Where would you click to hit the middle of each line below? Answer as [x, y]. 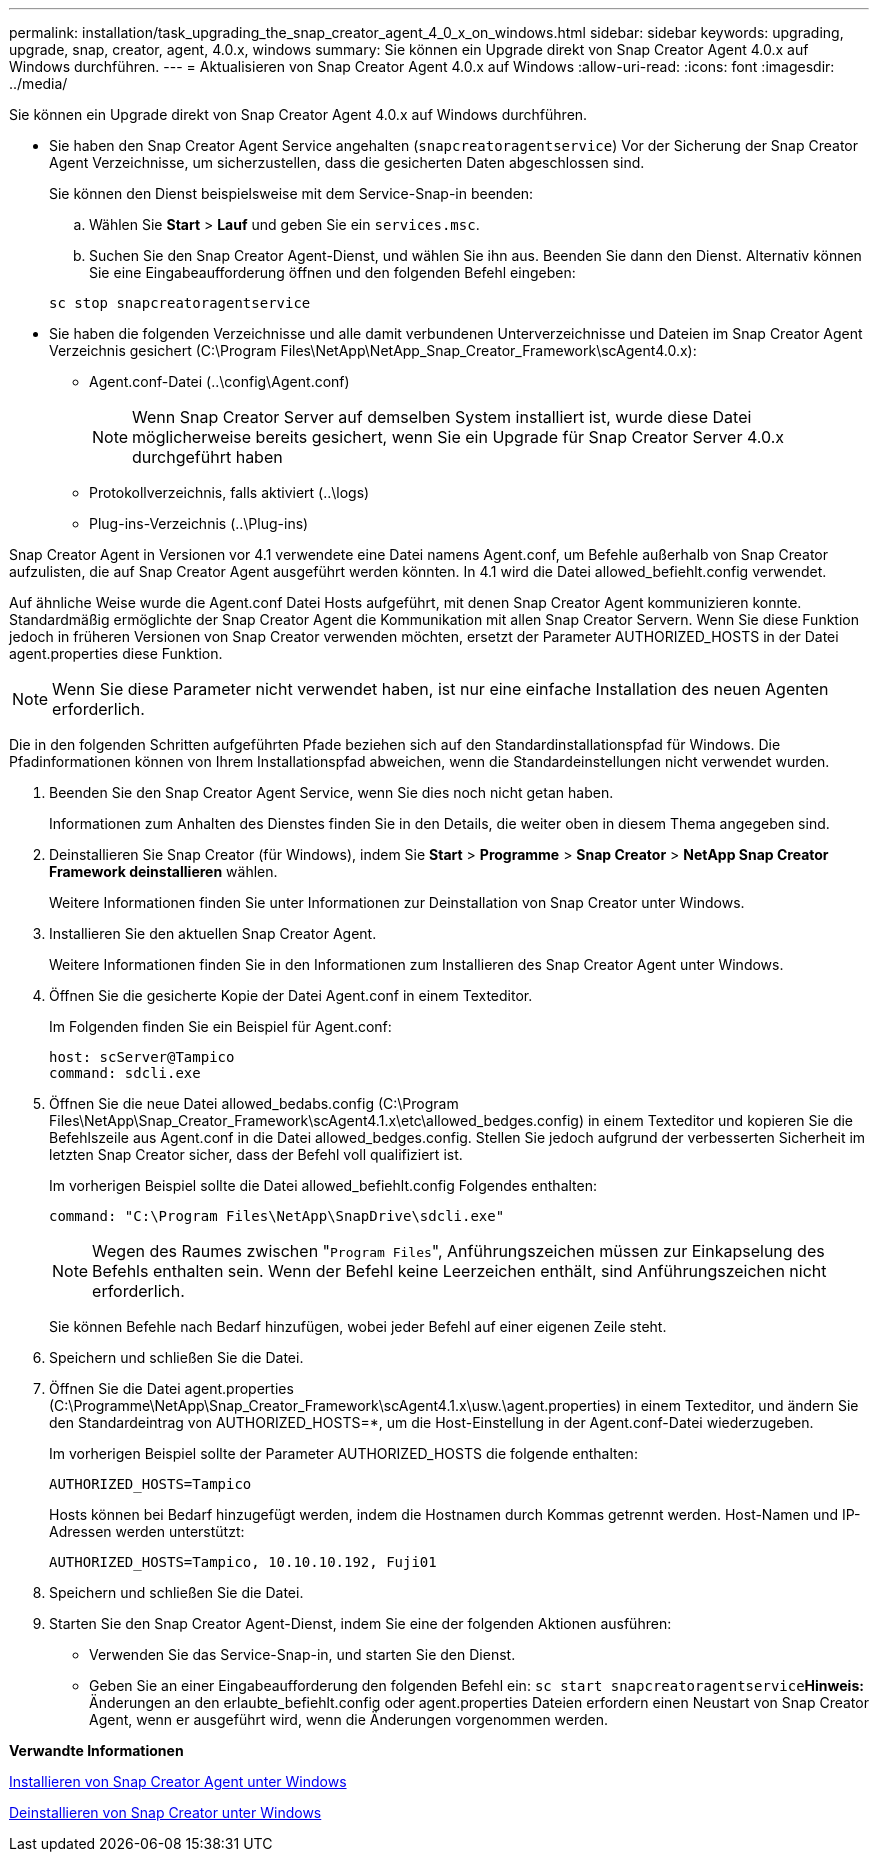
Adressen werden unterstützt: [147, 1531]
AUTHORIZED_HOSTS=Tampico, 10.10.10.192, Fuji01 [243, 1562]
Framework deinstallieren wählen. [163, 871]
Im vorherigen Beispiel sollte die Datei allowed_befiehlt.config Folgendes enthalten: [323, 1185]
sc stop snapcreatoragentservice [180, 303]
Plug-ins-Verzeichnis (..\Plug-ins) [199, 523]
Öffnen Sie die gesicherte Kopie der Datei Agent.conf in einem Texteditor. [291, 995]
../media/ [38, 83]
